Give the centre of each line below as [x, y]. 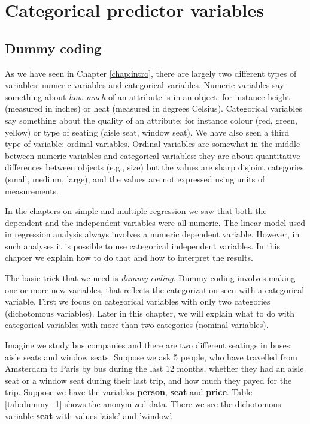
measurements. [32, 190]
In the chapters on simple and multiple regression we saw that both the [136, 211]
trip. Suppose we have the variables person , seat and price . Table [129, 392]
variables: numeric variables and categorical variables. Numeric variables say [145, 85]
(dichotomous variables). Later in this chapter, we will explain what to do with [150, 313]
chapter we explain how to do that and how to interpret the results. [129, 258]
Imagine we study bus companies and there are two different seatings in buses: [149, 345]
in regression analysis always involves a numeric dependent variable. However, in [152, 234]
